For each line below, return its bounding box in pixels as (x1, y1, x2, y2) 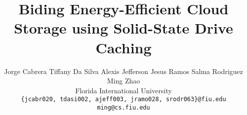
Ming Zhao (107, 76, 140, 86)
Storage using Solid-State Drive (14, 18, 233, 38)
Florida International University (75, 85, 172, 95)
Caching (95, 37, 152, 57)
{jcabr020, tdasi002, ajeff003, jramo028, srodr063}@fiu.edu (21, 96, 226, 103)
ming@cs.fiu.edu (97, 104, 150, 111)
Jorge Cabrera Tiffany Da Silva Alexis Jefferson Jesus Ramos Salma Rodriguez (4, 66, 243, 76)
